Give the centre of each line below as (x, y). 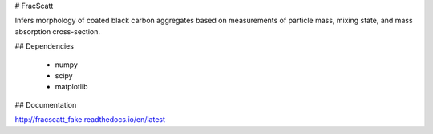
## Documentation (46, 104)
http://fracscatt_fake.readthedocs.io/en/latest (90, 120)
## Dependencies (44, 46)
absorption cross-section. (57, 31)
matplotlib (71, 87)
